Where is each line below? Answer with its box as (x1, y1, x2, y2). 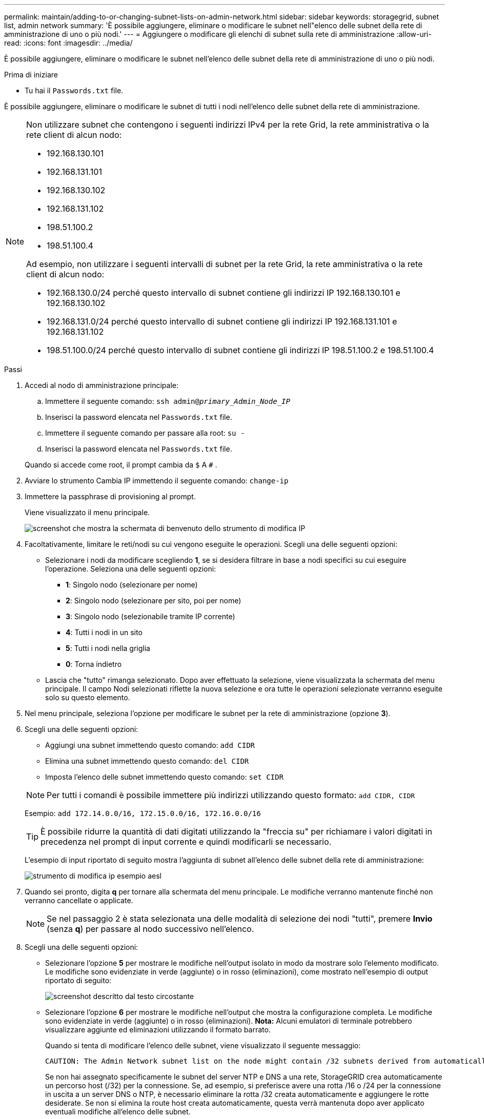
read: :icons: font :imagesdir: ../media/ (4, 38, 133, 47)
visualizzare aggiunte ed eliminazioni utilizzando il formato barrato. (45, 1025, 271, 1034)
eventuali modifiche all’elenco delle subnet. (45, 1107, 191, 1116)
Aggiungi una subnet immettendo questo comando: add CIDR (45, 741, 255, 749)
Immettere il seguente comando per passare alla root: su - (45, 429, 245, 437)
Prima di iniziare (4, 70, 58, 79)
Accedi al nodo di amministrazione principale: (25, 381, 178, 390)
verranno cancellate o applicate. (25, 896, 133, 905)
